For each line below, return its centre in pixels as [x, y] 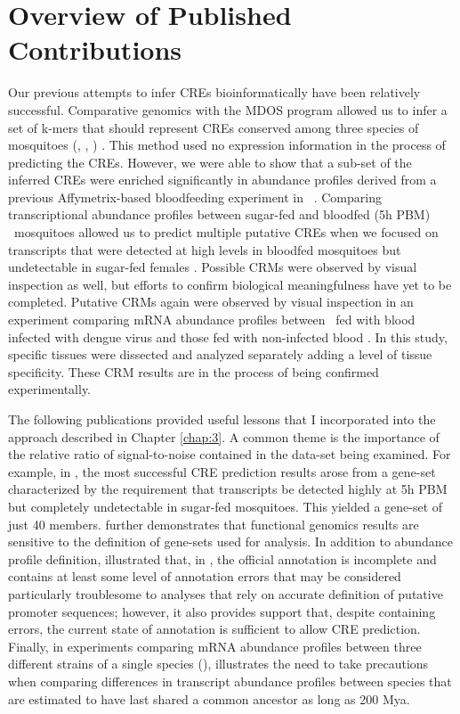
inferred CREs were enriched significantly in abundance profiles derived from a [222, 180]
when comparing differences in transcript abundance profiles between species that [230, 681]
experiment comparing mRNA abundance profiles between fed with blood [212, 320]
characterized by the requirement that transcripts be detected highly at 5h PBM [228, 489]
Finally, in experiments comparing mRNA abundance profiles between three [215, 646]
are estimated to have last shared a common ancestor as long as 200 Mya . [209, 698]
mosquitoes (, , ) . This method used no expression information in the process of [227, 145]
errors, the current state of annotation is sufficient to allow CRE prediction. [214, 629]
